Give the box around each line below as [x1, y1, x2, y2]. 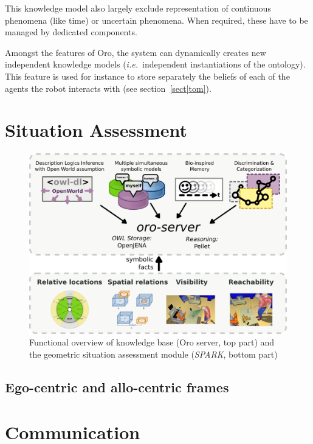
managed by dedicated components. [5, 26, 137, 38]
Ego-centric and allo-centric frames [5, 377, 229, 396]
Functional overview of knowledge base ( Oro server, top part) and [29, 336, 275, 349]
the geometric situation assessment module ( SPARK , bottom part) [29, 347, 278, 360]
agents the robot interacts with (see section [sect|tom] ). [5, 82, 212, 94]
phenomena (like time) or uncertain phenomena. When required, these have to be [5, 13, 308, 26]
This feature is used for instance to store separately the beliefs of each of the [5, 69, 290, 82]
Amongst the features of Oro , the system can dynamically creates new [5, 46, 266, 58]
